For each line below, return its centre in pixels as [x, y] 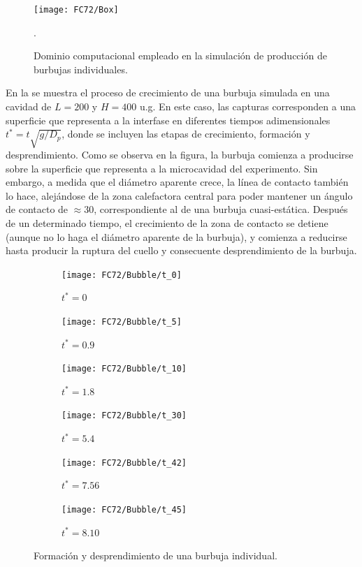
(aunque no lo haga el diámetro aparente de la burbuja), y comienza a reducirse [176, 236]
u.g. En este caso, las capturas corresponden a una [247, 106]
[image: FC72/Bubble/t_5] [122, 322]
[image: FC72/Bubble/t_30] [124, 416]
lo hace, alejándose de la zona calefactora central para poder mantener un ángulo [179, 195]
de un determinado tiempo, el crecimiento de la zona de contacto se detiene [167, 222]
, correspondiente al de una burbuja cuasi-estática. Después [221, 209]
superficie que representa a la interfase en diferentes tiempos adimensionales [168, 120]
